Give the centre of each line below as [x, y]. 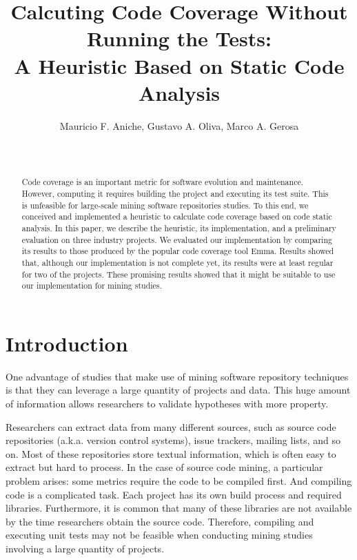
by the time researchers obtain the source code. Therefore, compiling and [160, 521]
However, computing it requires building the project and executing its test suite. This [175, 193]
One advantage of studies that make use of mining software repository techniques [177, 376]
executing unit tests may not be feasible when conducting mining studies [159, 535]
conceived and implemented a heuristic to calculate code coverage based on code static [177, 216]
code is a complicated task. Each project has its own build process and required [174, 494]
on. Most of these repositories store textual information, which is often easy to [171, 453]
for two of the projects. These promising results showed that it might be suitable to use [178, 274]
